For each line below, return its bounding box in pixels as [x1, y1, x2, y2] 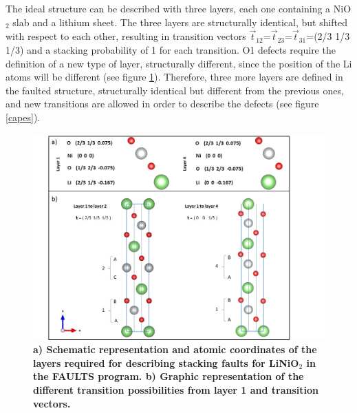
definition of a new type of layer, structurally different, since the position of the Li [6, 56, 352, 70]
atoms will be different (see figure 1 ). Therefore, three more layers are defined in [6, 70, 343, 84]
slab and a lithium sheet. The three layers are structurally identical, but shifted [12, 14, 348, 29]
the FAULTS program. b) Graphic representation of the [33, 369, 304, 383]
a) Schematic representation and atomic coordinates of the [33, 342, 317, 357]
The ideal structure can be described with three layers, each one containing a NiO [6, 1, 351, 15]
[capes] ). [6, 109, 41, 124]
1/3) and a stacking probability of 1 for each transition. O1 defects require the [6, 43, 336, 56]
